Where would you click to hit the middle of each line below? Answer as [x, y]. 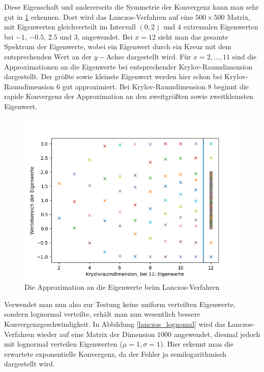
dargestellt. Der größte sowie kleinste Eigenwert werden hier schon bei [113, 76]
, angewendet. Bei [105, 36]
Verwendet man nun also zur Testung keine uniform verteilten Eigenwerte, [120, 304]
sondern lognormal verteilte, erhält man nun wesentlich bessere [102, 314]
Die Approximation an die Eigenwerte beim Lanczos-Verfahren [122, 287]
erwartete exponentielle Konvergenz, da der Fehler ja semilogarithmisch [115, 353]
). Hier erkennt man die [197, 344]
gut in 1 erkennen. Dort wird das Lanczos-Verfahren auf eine [99, 16]
